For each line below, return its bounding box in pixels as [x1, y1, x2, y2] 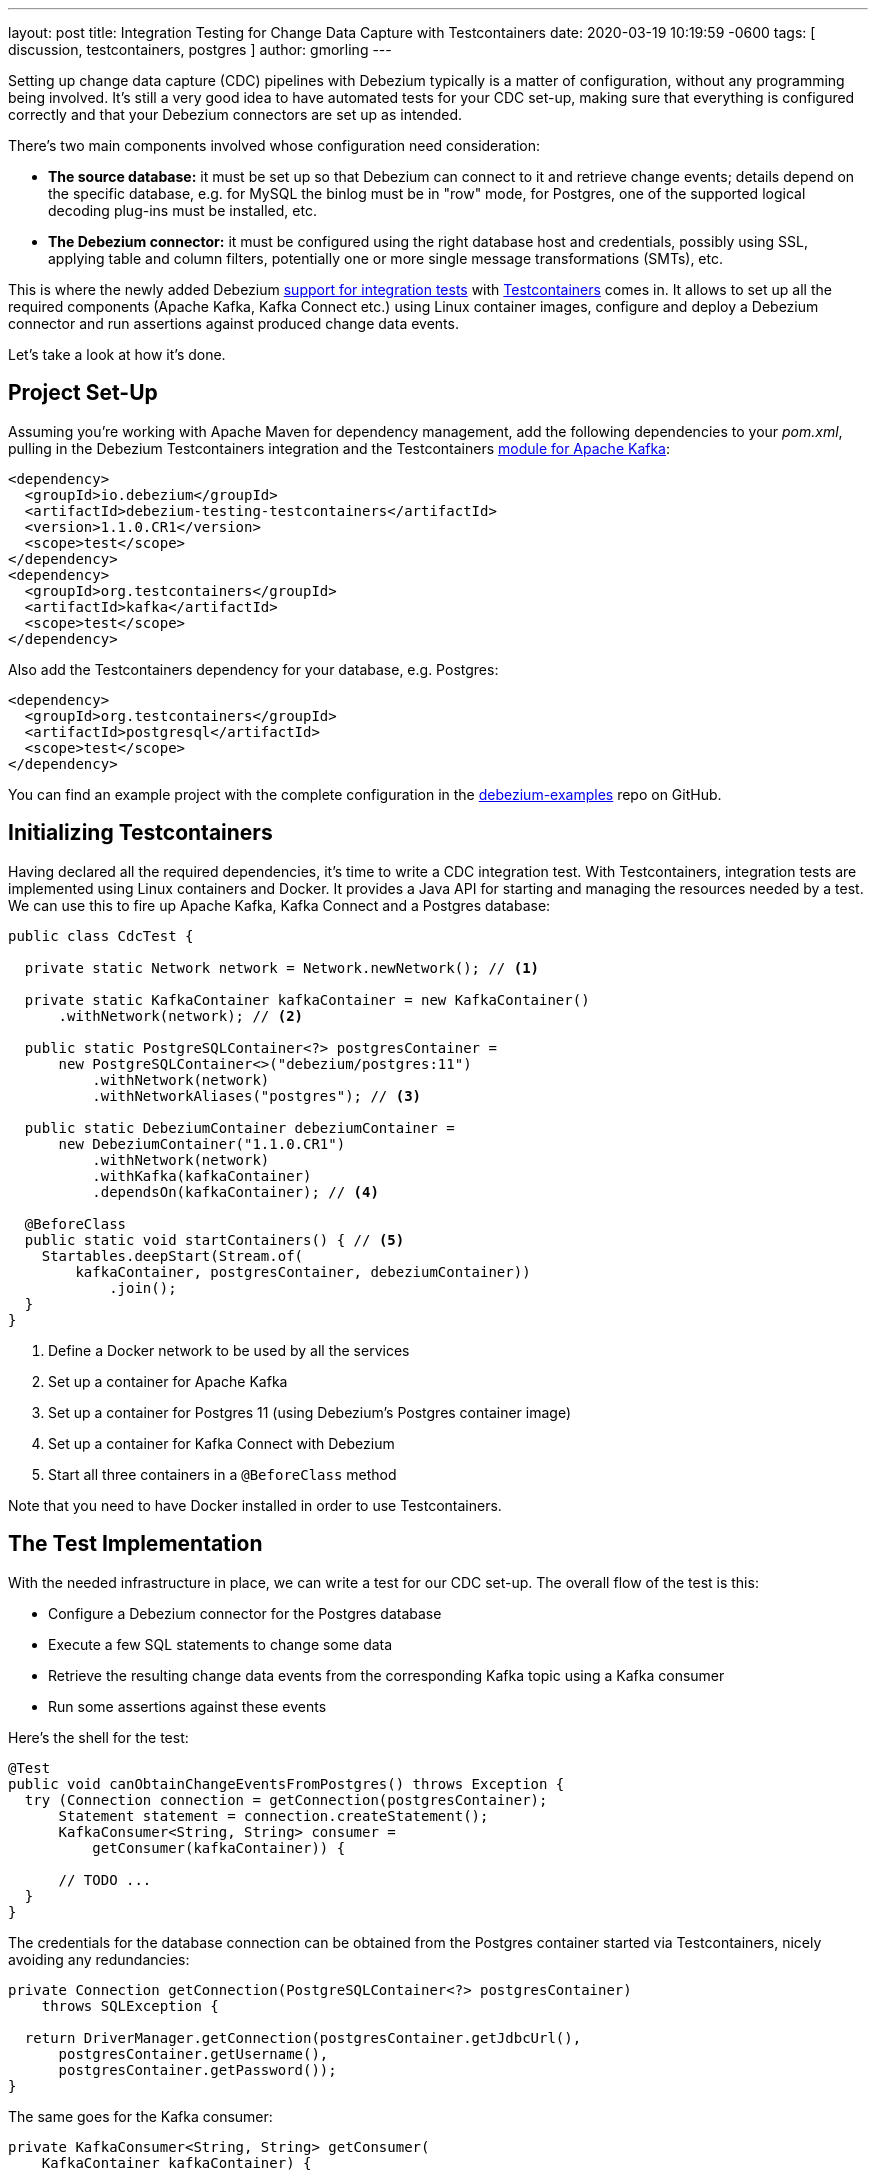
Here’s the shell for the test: [8, 1728, 189, 1746]
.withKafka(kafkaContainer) [92, 1167, 312, 1184]
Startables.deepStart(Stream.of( [41, 1247, 304, 1264]
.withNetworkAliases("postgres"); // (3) [92, 1087, 422, 1104]
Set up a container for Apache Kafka [48, 1372, 288, 1390]
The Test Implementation [8, 1531, 263, 1557]
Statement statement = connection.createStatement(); [58, 1807, 489, 1824]
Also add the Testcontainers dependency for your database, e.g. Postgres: [8, 660, 499, 678]
